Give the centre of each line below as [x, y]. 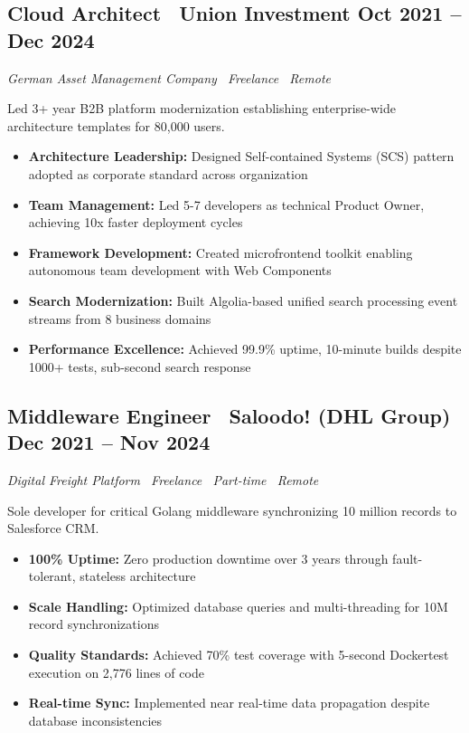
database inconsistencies [95, 720]
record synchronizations [94, 624]
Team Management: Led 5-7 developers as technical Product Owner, [226, 204]
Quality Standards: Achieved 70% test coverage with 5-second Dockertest [239, 655]
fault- [408, 558]
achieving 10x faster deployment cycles [136, 222]
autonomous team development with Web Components [180, 270]
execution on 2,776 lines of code [116, 672]
